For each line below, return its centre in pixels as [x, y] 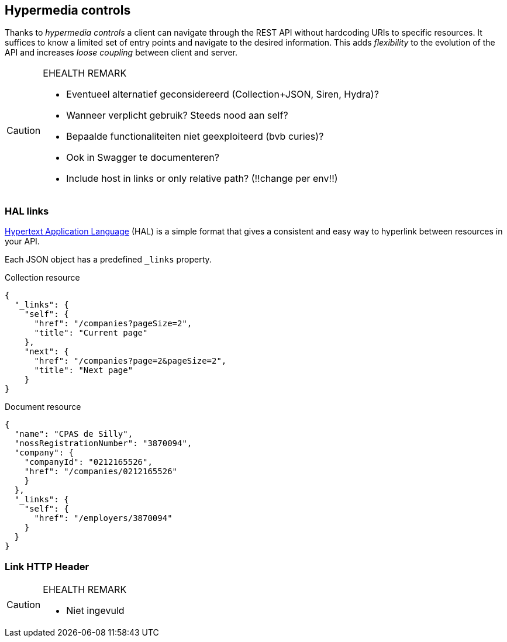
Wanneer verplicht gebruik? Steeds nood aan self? [177, 115]
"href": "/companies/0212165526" [101, 472]
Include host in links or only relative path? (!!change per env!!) [202, 179]
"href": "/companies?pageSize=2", [113, 324]
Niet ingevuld [95, 610]
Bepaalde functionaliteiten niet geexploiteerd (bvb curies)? [195, 137]
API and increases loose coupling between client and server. [121, 53]
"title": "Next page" [84, 370]
